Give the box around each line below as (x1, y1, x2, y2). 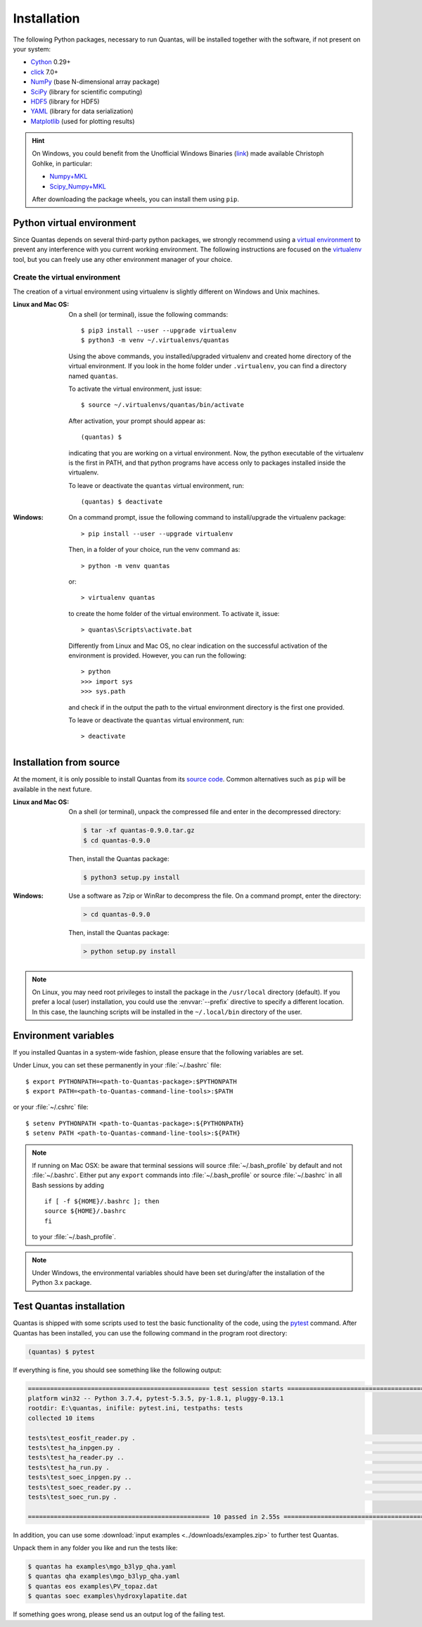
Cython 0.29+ (30, 58, 71, 66)
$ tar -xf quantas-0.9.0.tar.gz (83, 827, 195, 834)
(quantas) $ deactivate (81, 498, 163, 506)
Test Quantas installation (13, 1300, 126, 1312)
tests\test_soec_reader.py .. (27, 1483, 132, 1491)
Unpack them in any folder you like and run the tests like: (13, 1544, 178, 1552)
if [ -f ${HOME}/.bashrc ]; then (44, 1198, 160, 1205)
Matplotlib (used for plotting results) (30, 117, 135, 125)
